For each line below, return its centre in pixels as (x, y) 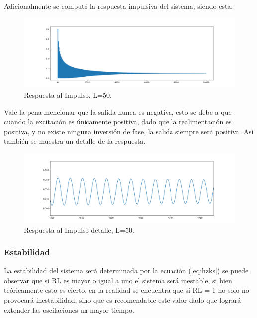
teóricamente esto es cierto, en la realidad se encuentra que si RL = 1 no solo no (127, 290)
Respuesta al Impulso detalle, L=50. (79, 230)
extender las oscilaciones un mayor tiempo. (69, 309)
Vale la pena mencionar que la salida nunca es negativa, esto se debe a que (118, 112)
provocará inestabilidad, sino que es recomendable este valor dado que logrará (123, 299)
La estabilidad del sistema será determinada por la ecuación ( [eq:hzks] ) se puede (126, 271)
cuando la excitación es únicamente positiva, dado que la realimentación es (118, 121)
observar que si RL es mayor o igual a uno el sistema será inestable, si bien (118, 280)
